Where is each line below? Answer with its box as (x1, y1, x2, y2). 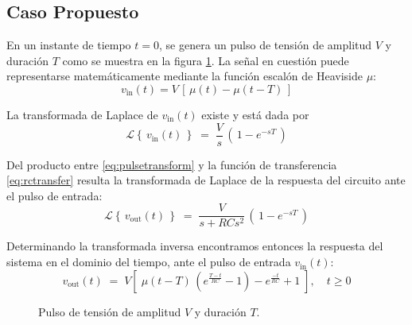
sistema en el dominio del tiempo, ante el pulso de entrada (6, 253, 291, 270)
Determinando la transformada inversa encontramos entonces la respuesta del (6, 238, 383, 254)
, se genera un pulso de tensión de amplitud (159, 37, 372, 53)
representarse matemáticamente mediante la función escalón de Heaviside (6, 68, 363, 84)
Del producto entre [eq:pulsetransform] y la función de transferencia (6, 156, 337, 172)
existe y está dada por (201, 106, 309, 122)
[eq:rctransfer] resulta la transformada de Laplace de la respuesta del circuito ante (6, 172, 406, 188)
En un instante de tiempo (6, 37, 131, 53)
